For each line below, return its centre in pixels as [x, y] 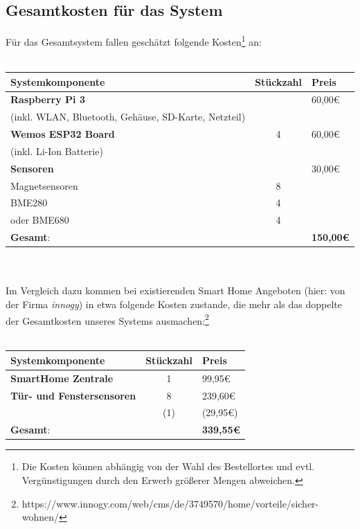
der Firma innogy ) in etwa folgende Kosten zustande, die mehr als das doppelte [174, 304]
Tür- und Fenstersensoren [73, 395]
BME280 [29, 203]
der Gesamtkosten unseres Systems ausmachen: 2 [107, 319]
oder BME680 [40, 220]
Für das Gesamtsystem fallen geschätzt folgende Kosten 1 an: [134, 41]
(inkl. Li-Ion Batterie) [57, 151]
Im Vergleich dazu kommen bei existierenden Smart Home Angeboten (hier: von [175, 290]
